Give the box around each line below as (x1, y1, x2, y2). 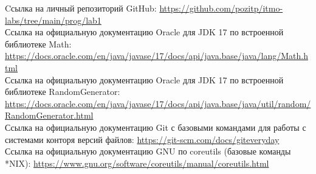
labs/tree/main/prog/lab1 (5, 13, 101, 26)
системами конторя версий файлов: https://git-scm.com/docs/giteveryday (5, 133, 280, 145)
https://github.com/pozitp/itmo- (159, 2, 283, 14)
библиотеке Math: (5, 37, 72, 50)
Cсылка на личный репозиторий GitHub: (5, 2, 157, 14)
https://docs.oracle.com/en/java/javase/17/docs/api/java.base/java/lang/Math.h (5, 49, 308, 62)
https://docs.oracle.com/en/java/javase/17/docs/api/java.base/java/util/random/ (5, 97, 311, 110)
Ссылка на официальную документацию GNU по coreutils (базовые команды (5, 145, 291, 158)
